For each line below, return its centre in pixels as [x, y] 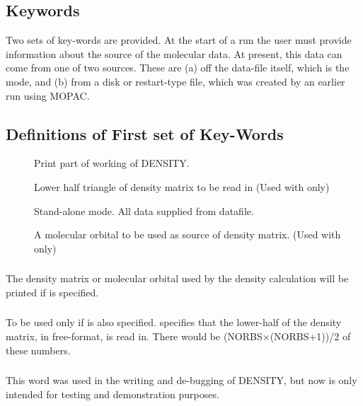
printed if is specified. [52, 292]
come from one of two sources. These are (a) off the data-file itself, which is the [178, 68]
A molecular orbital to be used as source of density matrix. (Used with [188, 234]
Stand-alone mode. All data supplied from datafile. [144, 210]
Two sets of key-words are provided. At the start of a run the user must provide [179, 40]
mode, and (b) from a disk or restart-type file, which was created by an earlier [175, 81]
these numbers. [38, 350]
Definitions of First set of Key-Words [145, 133]
